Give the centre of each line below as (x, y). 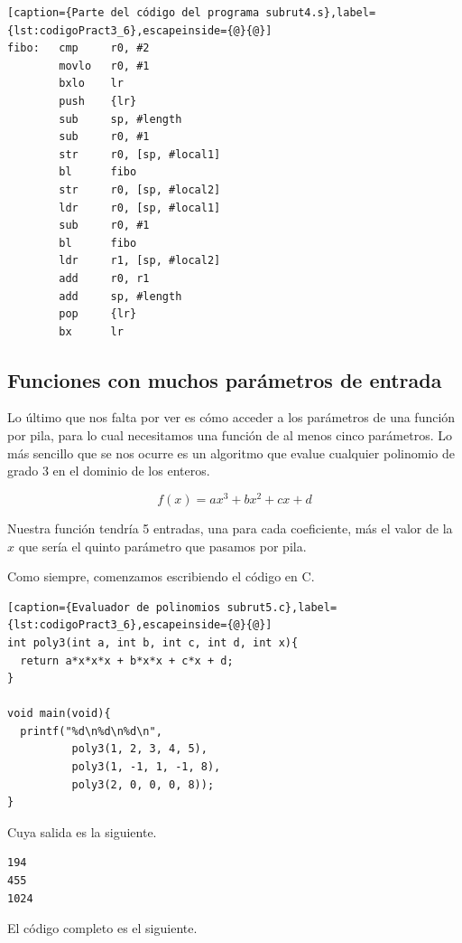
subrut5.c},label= (282, 607)
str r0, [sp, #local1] (140, 154)
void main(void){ (59, 714)
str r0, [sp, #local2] (140, 189)
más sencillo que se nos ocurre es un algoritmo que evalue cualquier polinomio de (231, 453)
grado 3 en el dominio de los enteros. (109, 471)
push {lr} (98, 101)
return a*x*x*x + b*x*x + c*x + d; (127, 660)
